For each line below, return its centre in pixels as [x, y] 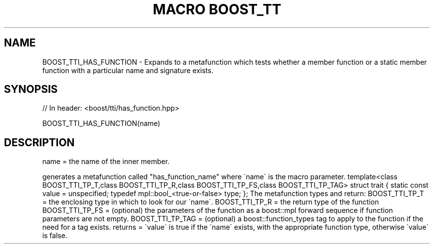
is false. [55, 236]
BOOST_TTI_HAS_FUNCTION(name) [101, 124]
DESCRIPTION [39, 142]
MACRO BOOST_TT [217, 9]
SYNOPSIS [31, 89]
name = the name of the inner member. [106, 162]
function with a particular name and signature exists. [128, 70]
